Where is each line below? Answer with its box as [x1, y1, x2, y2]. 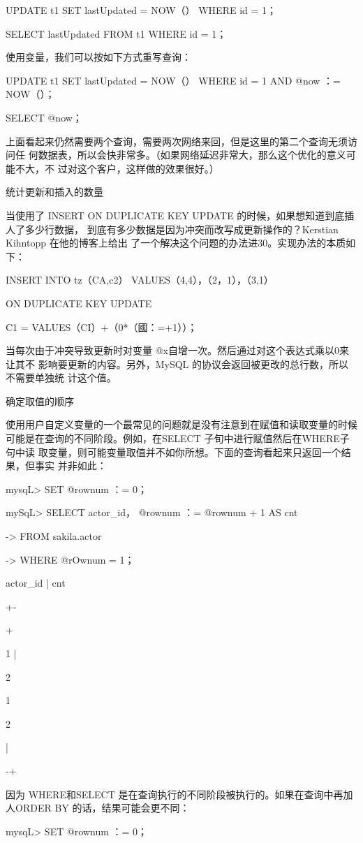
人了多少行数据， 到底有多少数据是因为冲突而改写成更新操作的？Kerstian [6, 221, 339, 236]
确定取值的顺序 [6, 393, 74, 408]
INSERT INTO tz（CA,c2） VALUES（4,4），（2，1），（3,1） [6, 272, 274, 287]
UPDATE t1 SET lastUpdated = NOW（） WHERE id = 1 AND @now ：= [6, 73, 341, 87]
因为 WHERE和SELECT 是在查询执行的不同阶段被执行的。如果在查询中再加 [6, 786, 353, 801]
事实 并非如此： [34, 458, 107, 473]
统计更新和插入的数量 [6, 184, 103, 199]
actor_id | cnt [6, 576, 66, 590]
